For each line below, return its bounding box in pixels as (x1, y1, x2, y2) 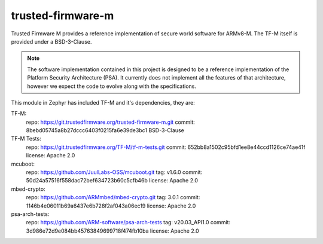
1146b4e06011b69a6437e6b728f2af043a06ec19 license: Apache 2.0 (26, 202, 196, 209)
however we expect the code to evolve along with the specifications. (27, 83, 197, 90)
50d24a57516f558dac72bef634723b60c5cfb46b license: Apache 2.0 (26, 177, 199, 184)
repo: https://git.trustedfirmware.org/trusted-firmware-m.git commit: (26, 118, 196, 126)
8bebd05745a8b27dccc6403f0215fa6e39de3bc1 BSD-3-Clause (26, 127, 185, 134)
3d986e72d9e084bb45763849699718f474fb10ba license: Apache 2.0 (26, 227, 199, 234)
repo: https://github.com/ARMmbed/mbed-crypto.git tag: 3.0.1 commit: (26, 194, 200, 201)
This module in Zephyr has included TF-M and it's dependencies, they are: (11, 99, 196, 106)
